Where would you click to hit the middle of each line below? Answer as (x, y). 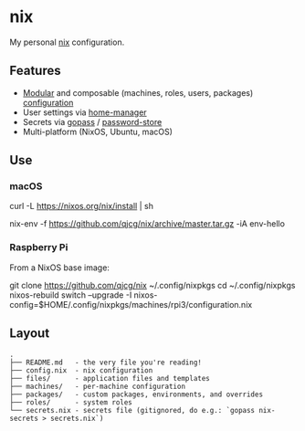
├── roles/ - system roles (71, 402)
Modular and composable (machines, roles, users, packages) (138, 92)
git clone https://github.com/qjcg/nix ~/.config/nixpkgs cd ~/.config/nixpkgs (152, 285)
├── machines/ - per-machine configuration (97, 386)
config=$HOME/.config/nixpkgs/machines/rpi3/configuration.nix (131, 304)
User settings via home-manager (85, 112)
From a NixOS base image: (59, 268)
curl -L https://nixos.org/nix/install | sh (81, 206)
